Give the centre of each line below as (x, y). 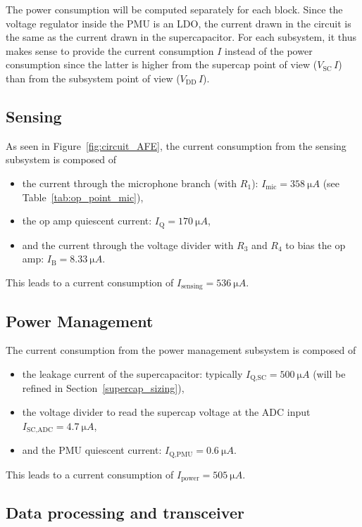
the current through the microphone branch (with (130, 183)
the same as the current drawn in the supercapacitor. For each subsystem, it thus (181, 37)
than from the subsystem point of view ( (93, 78)
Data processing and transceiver (125, 513)
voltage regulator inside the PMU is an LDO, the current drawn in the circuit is (179, 23)
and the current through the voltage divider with (128, 245)
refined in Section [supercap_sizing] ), (103, 388)
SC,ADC (40, 430)
